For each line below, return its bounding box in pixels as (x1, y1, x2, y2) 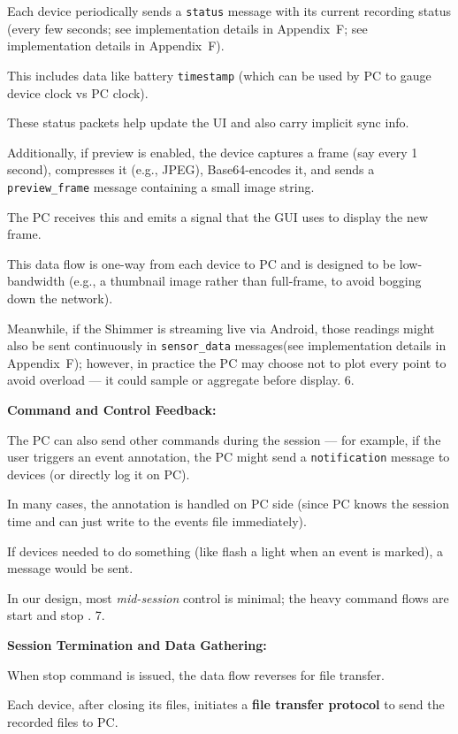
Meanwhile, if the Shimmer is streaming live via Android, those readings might (7, 318, 435, 337)
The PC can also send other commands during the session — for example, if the (7, 430, 441, 448)
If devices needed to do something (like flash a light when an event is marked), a (7, 541, 444, 560)
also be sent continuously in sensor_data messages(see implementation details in (7, 336, 447, 355)
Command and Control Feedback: (7, 400, 217, 418)
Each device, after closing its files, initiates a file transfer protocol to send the (7, 695, 445, 714)
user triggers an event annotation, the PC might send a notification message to (7, 447, 450, 466)
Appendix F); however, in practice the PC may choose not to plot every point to (7, 353, 447, 371)
